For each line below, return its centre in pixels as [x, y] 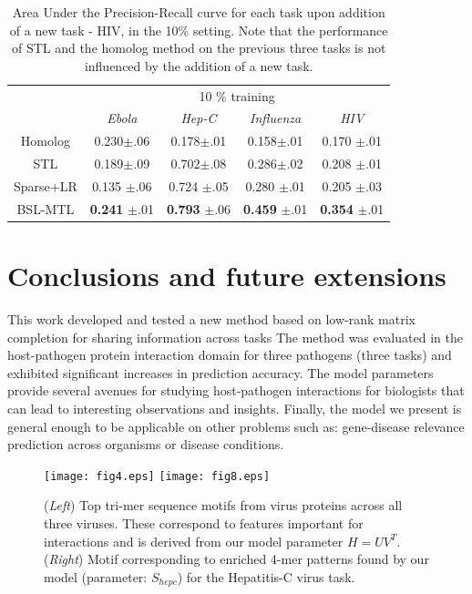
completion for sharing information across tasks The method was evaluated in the [235, 337]
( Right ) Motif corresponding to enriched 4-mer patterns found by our [236, 559]
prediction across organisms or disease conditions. [146, 444]
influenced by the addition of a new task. [199, 65]
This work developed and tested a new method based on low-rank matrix [211, 319]
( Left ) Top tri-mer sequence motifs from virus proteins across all [223, 505]
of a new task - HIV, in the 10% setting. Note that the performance [199, 30]
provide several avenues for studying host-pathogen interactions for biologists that [236, 390]
